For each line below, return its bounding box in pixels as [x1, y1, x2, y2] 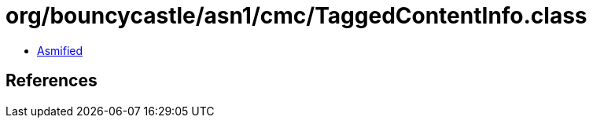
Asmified [37, 43, 83, 57]
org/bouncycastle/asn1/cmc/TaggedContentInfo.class [6, 2, 587, 29]
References [6, 71, 98, 91]
